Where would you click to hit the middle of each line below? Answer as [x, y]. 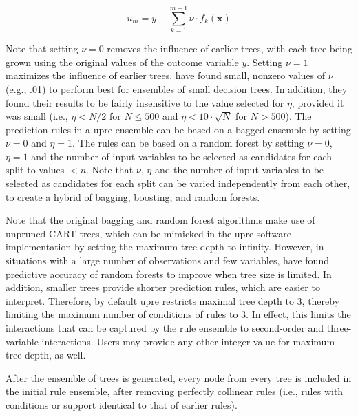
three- [339, 328]
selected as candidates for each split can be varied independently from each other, [178, 183]
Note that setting [42, 49]
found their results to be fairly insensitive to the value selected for [145, 102]
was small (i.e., [37, 116]
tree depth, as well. [46, 355]
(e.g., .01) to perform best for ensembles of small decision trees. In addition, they [177, 88]
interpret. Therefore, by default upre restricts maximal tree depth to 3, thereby [173, 300]
